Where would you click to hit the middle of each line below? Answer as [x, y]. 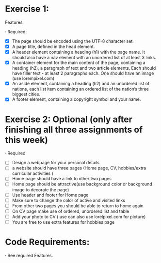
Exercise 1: [27, 9]
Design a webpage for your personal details [56, 163]
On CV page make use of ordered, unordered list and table [71, 211]
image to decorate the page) [40, 189]
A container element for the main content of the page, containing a [79, 63]
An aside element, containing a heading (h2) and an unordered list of [81, 84]
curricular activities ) [32, 173]
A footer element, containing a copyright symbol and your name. [76, 99]
